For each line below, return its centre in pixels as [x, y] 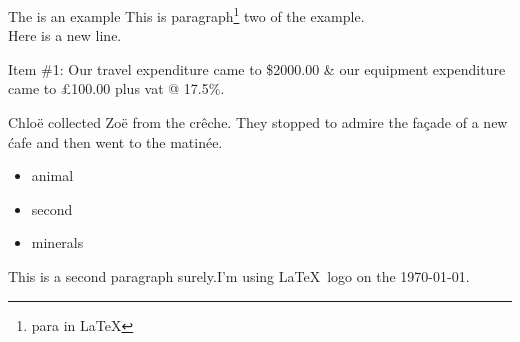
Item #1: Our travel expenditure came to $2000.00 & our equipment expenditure [257, 68]
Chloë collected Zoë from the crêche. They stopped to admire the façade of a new [258, 122]
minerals [57, 242]
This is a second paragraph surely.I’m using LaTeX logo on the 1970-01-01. [239, 276]
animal [52, 175]
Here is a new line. [65, 35]
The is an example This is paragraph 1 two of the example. [186, 14]
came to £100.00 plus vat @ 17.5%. [116, 88]
